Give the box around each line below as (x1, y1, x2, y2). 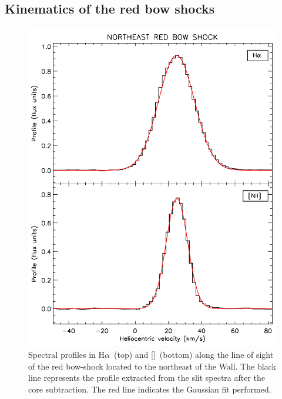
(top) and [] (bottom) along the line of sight (114, 348, 274, 361)
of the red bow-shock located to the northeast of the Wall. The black (28, 360, 276, 372)
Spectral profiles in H (28, 348, 105, 361)
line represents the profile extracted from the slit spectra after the (28, 371, 266, 384)
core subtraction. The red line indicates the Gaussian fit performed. (28, 383, 271, 395)
